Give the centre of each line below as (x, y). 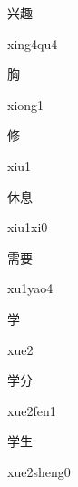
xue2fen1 (32, 410)
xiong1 (26, 104)
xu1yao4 (30, 288)
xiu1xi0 (28, 227)
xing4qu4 (33, 43)
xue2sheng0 (39, 471)
